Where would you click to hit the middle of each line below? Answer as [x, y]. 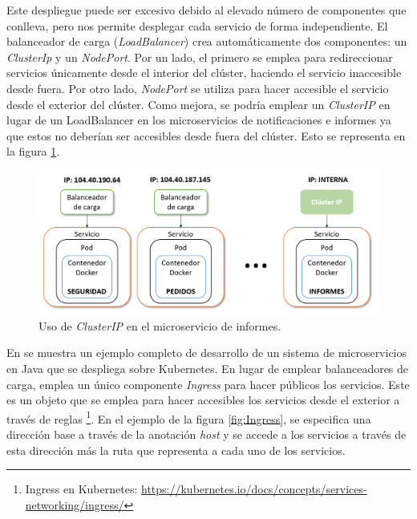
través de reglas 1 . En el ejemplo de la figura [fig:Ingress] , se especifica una [189, 417]
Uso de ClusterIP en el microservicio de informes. [160, 325]
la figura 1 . [33, 151]
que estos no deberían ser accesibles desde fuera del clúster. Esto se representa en [206, 135]
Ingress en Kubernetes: [81, 489]
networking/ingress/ [75, 504]
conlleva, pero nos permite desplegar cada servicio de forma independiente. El [197, 25]
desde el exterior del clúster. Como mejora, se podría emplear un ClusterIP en [198, 104]
